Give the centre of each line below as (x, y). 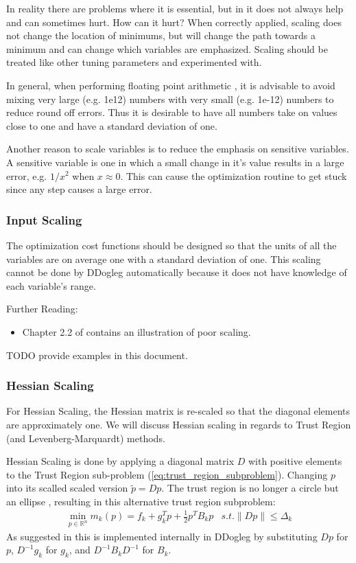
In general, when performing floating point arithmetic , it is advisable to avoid (171, 85)
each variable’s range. (51, 285)
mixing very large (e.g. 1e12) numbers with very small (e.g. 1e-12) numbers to (170, 99)
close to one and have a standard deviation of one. (112, 125)
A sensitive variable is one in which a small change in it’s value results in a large (175, 162)
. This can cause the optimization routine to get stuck (234, 175)
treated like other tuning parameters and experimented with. (134, 62)
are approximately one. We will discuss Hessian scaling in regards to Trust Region (179, 424)
